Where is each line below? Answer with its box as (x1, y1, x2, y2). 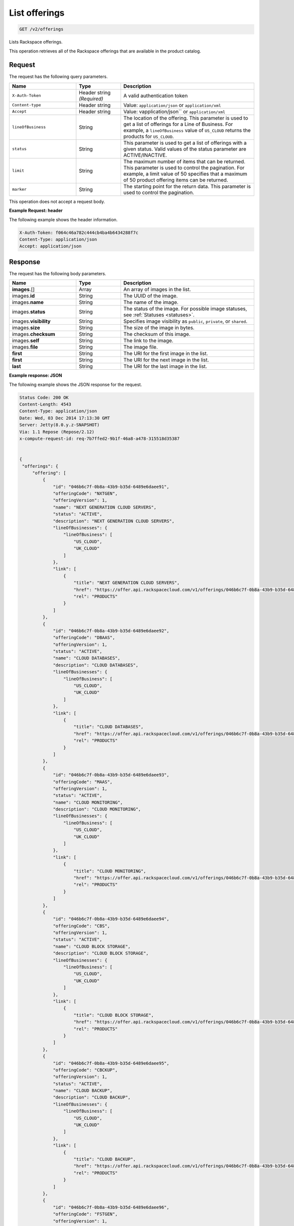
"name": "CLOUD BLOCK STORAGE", (53, 944, 131, 949)
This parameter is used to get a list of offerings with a (123, 139, 247, 146)
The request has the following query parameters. (9, 74, 108, 79)
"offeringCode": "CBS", (53, 923, 110, 929)
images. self (12, 337, 40, 344)
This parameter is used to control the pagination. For (123, 164, 245, 171)
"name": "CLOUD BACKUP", (53, 1088, 113, 1094)
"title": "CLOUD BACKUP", (73, 1156, 136, 1162)
